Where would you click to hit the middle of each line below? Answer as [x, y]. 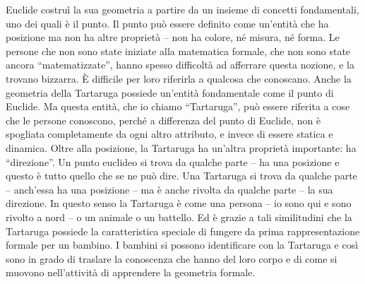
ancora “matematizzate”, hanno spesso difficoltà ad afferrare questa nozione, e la [180, 65]
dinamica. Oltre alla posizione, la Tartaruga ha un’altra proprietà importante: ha [181, 147]
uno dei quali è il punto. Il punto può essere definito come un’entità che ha [167, 23]
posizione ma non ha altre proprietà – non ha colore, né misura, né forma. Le [173, 37]
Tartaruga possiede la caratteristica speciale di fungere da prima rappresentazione [183, 231]
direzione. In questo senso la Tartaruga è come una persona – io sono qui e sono [179, 203]
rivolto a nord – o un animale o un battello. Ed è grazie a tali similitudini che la [179, 217]
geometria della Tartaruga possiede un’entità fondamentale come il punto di [170, 92]
